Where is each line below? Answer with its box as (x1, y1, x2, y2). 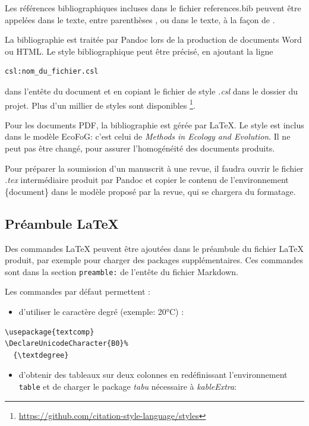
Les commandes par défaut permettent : (5, 285, 151, 298)
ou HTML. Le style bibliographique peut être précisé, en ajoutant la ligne (5, 45, 273, 57)
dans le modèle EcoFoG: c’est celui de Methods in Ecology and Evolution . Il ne (5, 130, 291, 143)
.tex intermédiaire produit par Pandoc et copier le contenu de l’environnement (5, 173, 289, 186)
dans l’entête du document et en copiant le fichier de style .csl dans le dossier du (5, 84, 298, 97)
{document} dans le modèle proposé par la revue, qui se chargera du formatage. (5, 185, 296, 197)
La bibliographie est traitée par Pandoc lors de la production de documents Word (5, 33, 302, 46)
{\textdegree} (13, 351, 69, 359)
